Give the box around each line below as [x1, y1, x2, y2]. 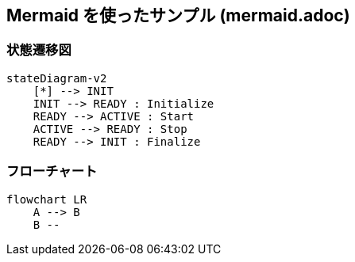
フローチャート [6, 163, 98, 180]
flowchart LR [6, 192, 87, 206]
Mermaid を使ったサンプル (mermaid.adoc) [6, 6, 350, 25]
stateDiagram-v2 [6, 71, 107, 85]
